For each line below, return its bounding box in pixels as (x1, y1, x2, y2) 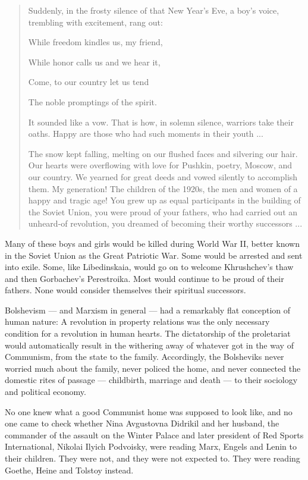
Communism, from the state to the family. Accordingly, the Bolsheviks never (5, 350, 284, 363)
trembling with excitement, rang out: (28, 15, 163, 28)
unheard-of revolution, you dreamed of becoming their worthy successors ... (28, 217, 303, 230)
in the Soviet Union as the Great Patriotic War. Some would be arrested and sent (5, 249, 303, 261)
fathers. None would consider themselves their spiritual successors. (5, 284, 246, 296)
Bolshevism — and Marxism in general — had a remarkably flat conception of (5, 303, 291, 316)
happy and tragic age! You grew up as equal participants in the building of (28, 194, 301, 206)
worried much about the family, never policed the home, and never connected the (5, 362, 301, 374)
